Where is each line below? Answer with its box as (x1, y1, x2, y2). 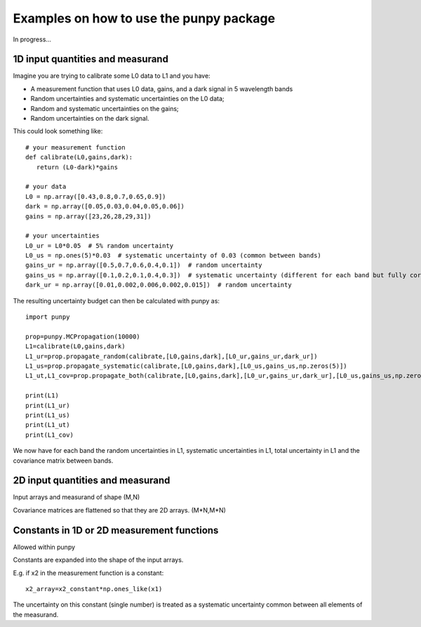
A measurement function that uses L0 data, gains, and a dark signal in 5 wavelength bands (30, 84, 293, 93)
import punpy (25, 313, 70, 321)
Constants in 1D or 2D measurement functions (13, 524, 219, 536)
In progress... (13, 35, 52, 44)
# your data (25, 183, 67, 191)
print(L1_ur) (25, 401, 70, 409)
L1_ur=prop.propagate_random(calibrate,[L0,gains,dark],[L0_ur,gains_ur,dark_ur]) (25, 352, 318, 360)
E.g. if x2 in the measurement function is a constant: (13, 569, 164, 577)
